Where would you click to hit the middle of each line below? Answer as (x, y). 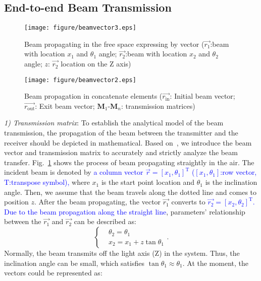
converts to (188, 202)
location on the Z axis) (96, 64)
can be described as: (105, 221)
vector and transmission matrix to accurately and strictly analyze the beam (121, 152)
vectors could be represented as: (53, 273)
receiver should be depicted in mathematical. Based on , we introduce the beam (128, 142)
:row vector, (239, 172)
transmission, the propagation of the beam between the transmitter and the (121, 133)
